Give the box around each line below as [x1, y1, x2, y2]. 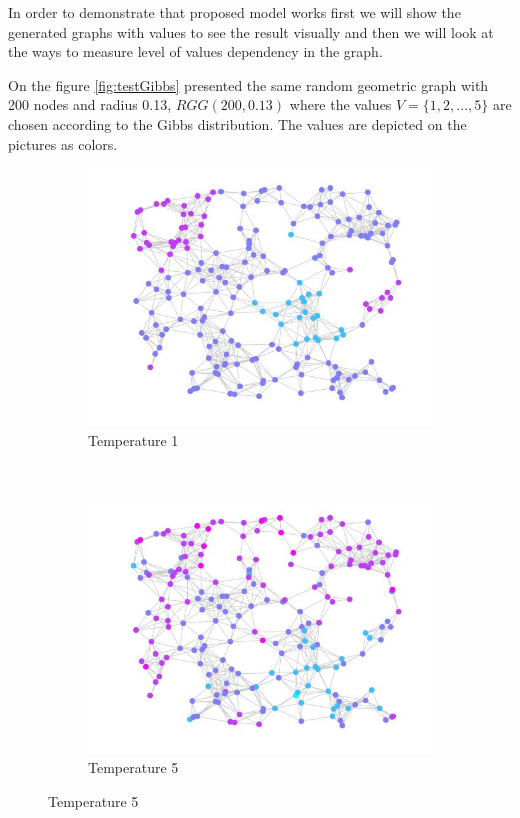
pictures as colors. [8, 133, 118, 154]
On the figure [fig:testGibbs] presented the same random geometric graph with [8, 74, 489, 95]
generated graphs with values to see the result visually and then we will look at [8, 21, 494, 42]
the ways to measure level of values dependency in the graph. [8, 41, 383, 62]
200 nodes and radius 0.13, [8, 94, 172, 115]
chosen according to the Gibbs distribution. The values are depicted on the [8, 113, 467, 134]
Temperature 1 [88, 429, 179, 450]
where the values [289, 94, 392, 115]
